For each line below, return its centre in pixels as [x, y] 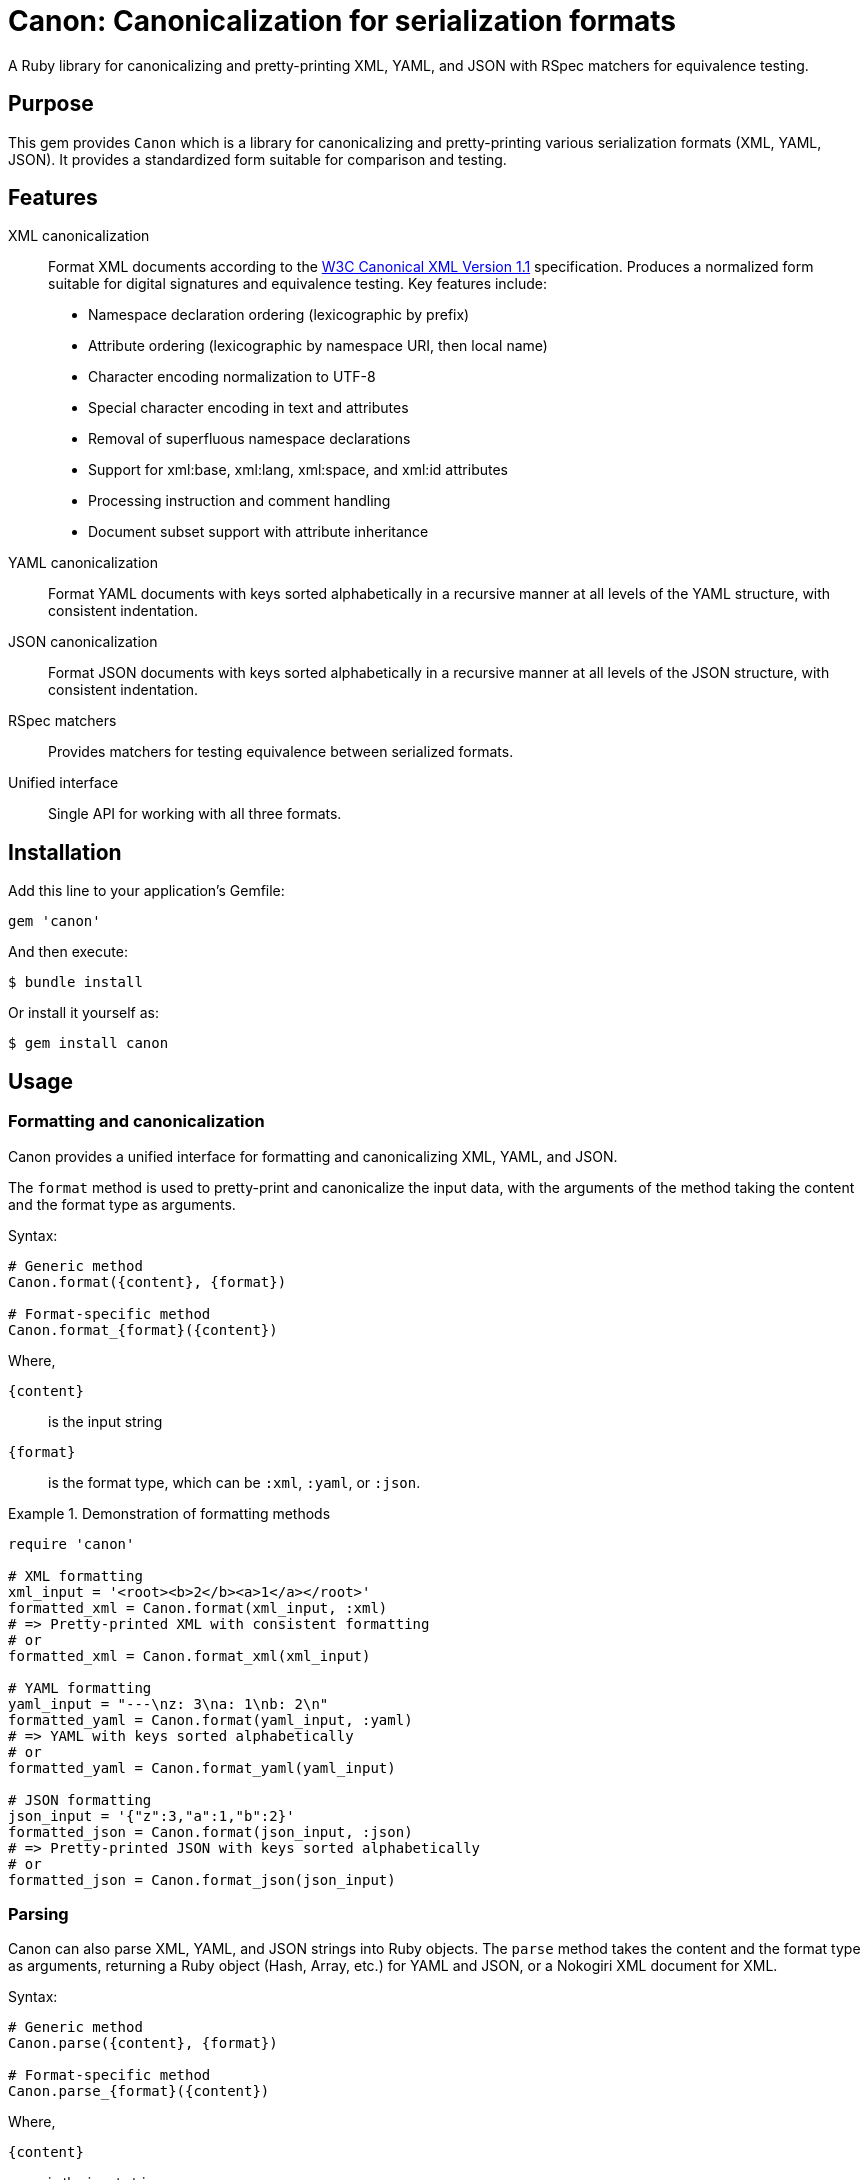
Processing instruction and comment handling [239, 501]
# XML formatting [75, 1575]
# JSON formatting [80, 1799]
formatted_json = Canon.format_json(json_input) [202, 1879]
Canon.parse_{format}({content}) [139, 2091]
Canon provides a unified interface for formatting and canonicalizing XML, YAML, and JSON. [313, 1156]
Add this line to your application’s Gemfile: [146, 891]
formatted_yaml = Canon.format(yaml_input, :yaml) [210, 1719]
